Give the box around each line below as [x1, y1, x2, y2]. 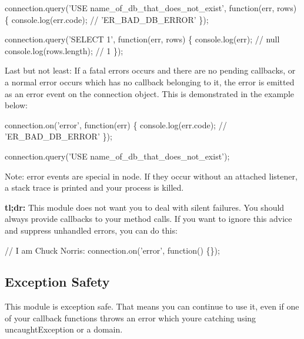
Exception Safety [5, 272, 110, 291]
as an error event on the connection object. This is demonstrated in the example [5, 87, 294, 99]
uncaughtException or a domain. [5, 323, 123, 335]
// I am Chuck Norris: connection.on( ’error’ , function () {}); [5, 244, 220, 256]
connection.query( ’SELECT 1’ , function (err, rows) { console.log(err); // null [5, 33, 280, 45]
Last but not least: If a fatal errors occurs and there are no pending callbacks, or [5, 64, 296, 77]
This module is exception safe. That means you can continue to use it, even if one [5, 300, 299, 313]
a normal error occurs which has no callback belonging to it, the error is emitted [5, 75, 295, 88]
